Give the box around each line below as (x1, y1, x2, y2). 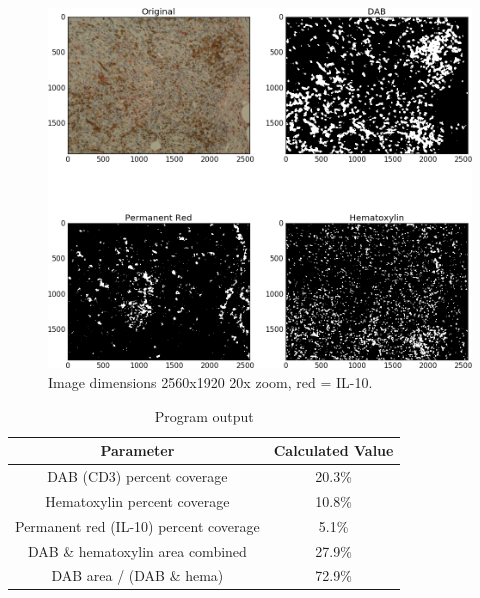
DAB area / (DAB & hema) (51, 565, 224, 586)
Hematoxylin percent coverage (45, 490, 230, 511)
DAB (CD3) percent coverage (47, 465, 228, 486)
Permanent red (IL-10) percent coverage (15, 515, 260, 536)
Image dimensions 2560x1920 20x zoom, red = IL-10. (48, 371, 373, 392)
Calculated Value (273, 440, 394, 461)
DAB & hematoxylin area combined (27, 540, 247, 561)
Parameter (100, 440, 175, 461)
